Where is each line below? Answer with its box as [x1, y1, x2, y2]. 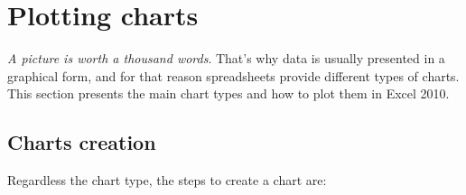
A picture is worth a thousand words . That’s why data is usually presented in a [7, 49, 445, 68]
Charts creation [7, 128, 156, 156]
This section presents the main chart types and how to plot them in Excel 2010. [7, 84, 450, 103]
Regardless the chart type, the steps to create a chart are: [7, 171, 327, 190]
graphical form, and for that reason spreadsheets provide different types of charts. [7, 66, 460, 85]
